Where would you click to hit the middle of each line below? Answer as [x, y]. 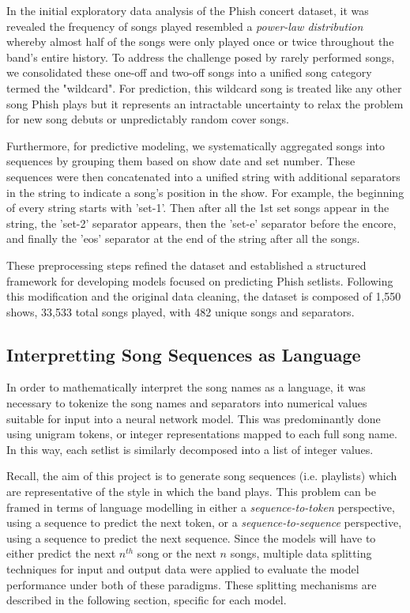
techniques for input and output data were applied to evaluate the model [183, 569]
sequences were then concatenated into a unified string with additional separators [203, 176]
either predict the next [61, 553]
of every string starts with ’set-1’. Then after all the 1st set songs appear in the [198, 208]
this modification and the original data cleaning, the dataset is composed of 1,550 [204, 296]
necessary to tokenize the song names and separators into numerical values [187, 403]
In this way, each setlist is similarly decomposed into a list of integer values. [190, 449]
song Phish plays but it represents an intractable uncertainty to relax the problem [205, 103]
